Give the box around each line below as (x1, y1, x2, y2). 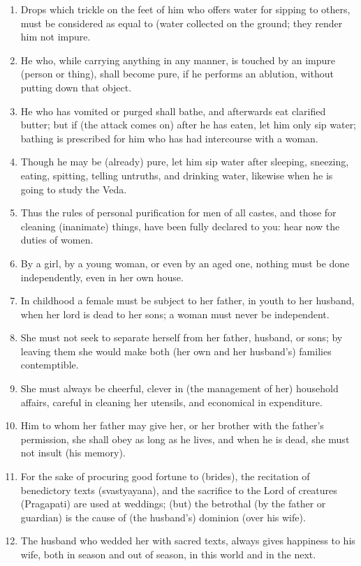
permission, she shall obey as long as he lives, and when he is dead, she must (20, 431, 350, 446)
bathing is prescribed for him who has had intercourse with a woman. (20, 131, 318, 145)
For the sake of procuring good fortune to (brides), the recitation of (20, 469, 310, 484)
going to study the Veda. (20, 181, 127, 196)
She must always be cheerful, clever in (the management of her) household (20, 381, 339, 396)
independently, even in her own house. (20, 269, 184, 284)
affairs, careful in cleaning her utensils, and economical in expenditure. (20, 394, 323, 409)
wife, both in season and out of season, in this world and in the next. (20, 547, 316, 561)
